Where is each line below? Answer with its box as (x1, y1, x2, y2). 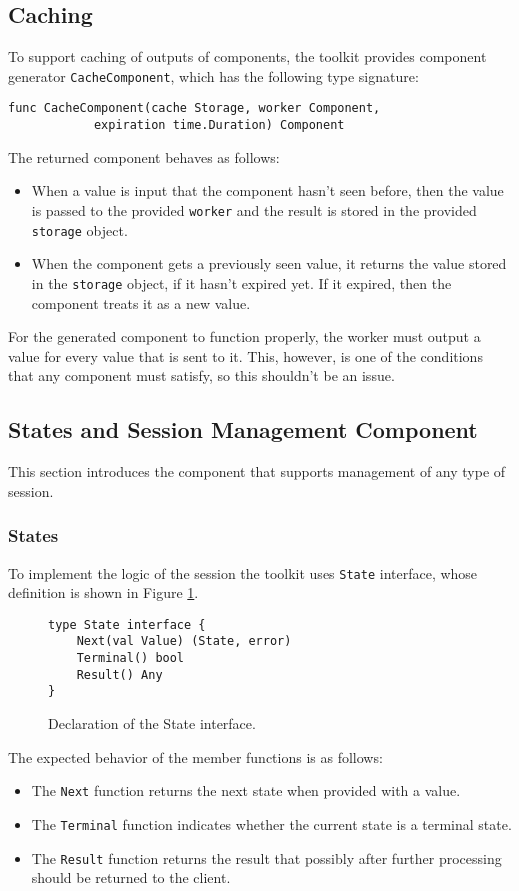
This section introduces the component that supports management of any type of (8, 461, 506, 482)
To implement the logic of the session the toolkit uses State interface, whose (8, 562, 478, 583)
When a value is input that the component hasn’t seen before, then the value (31, 180, 504, 201)
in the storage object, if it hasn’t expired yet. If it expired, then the (31, 272, 452, 293)
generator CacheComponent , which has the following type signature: (8, 65, 419, 86)
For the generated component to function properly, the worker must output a (8, 326, 481, 347)
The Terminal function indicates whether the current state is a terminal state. (31, 813, 512, 834)
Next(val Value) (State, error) (76, 634, 292, 649)
